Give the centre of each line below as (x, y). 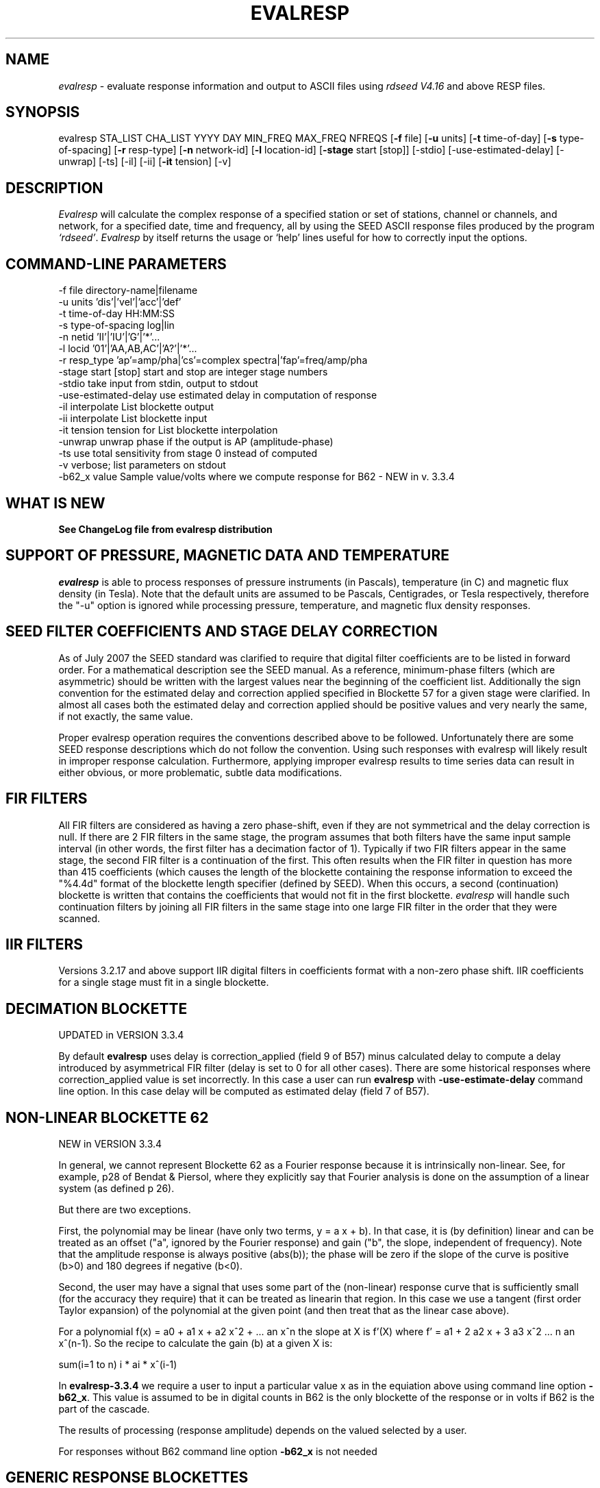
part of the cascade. (104, 1409)
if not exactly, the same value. (126, 716)
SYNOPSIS (43, 112)
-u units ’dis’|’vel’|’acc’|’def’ (120, 302)
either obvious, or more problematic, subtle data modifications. (200, 772)
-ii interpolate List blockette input (133, 419)
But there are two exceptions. (125, 1210)
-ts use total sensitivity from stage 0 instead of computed (188, 454)
